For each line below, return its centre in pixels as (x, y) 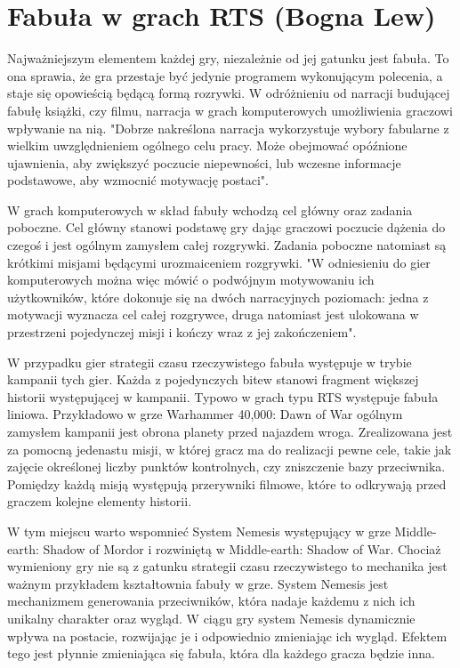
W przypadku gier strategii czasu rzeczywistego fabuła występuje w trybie (210, 362)
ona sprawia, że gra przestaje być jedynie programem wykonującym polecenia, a (225, 75)
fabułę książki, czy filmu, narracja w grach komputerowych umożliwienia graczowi (230, 110)
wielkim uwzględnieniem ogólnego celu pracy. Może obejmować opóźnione (207, 145)
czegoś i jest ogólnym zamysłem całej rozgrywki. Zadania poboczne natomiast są (227, 245)
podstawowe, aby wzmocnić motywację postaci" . (138, 180)
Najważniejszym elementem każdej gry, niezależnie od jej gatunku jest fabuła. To (228, 58)
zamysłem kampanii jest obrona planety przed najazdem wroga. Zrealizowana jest (230, 431)
